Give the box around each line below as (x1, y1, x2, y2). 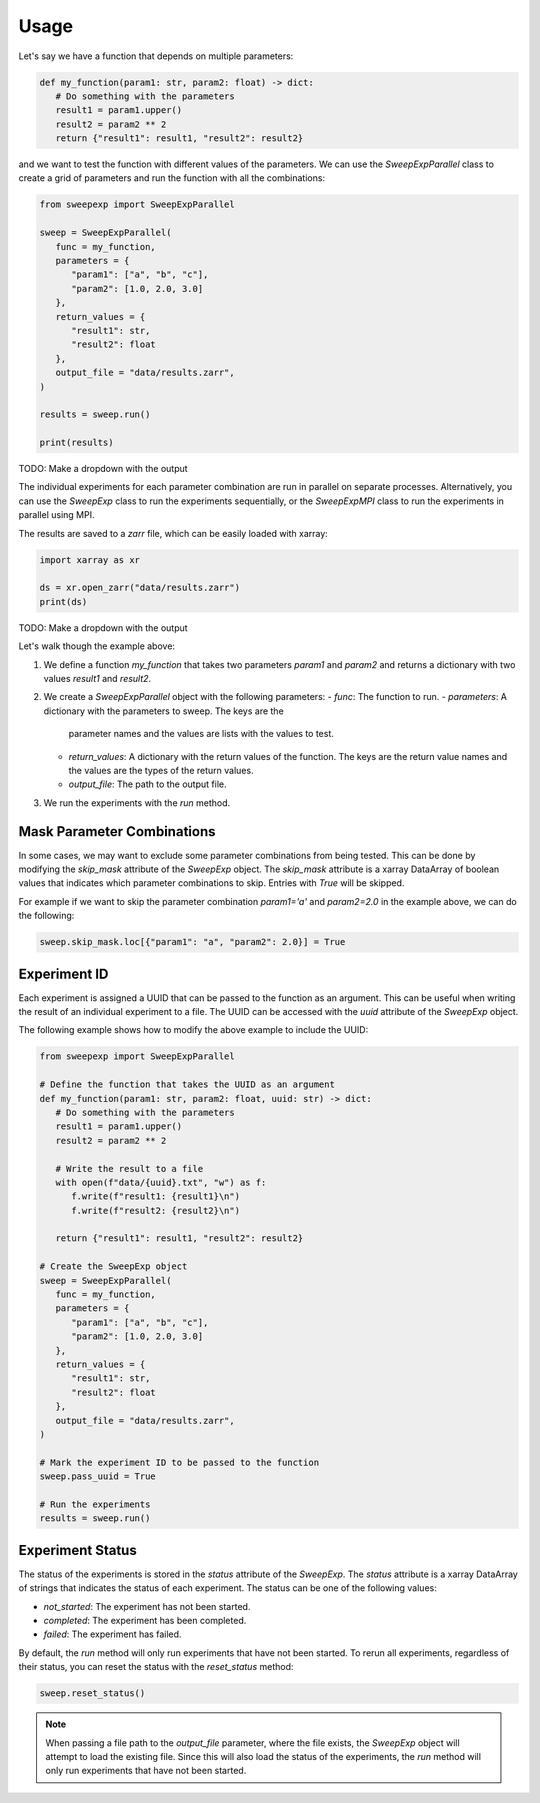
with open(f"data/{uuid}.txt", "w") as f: (55, 1176, 267, 1188)
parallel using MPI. (18, 509, 95, 521)
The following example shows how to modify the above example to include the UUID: (18, 1024, 369, 1036)
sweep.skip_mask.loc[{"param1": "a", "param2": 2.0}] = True (39, 936, 346, 948)
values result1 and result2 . (43, 672, 152, 684)
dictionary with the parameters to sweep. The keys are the (43, 705, 284, 717)
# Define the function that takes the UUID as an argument (39, 1079, 335, 1090)
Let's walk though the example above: (18, 640, 175, 652)
